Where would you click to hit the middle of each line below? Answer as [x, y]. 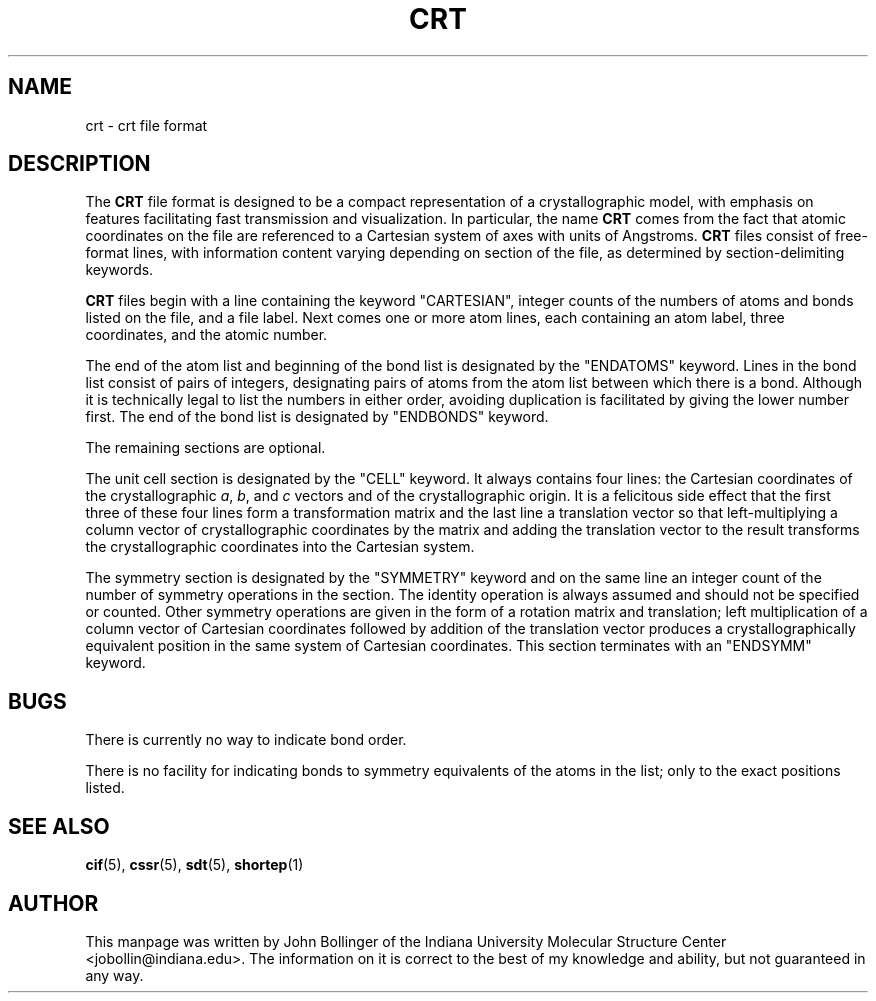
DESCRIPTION [79, 164]
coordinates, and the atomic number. [206, 335]
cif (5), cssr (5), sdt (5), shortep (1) [194, 865]
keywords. [119, 270]
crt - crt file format [146, 125]
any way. [114, 975]
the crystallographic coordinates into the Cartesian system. [280, 547]
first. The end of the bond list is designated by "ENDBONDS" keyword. [317, 417]
